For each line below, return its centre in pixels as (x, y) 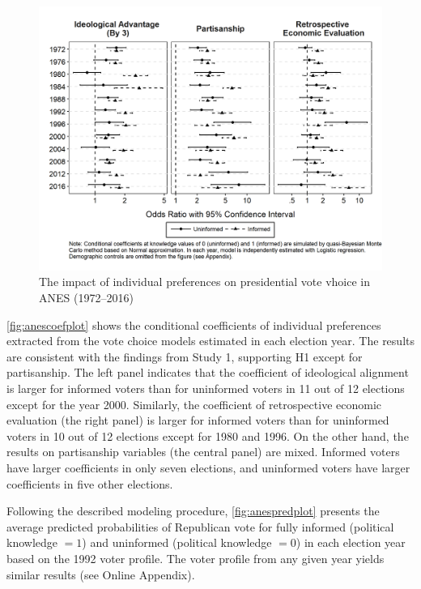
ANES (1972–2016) (86, 298)
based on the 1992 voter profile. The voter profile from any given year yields (196, 558)
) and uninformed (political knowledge (177, 542)
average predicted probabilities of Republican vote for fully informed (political (200, 526)
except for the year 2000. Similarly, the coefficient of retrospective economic (194, 404)
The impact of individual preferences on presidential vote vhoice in (205, 282)
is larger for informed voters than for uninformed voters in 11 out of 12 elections (206, 388)
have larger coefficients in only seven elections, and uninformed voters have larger (208, 467)
